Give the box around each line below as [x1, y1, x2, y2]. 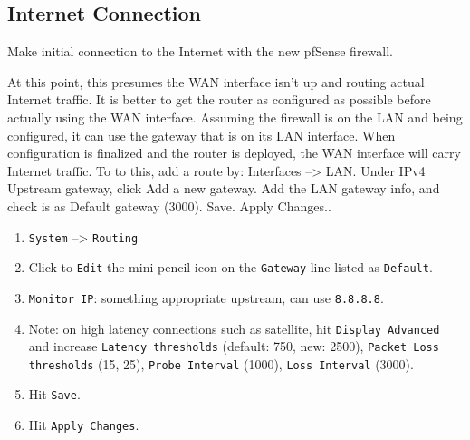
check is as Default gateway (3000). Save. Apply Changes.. [7, 196, 331, 215]
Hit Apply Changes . [28, 416, 139, 435]
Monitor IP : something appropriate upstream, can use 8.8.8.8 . [28, 288, 384, 307]
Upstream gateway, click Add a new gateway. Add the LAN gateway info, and [7, 179, 440, 198]
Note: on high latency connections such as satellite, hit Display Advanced [28, 318, 440, 337]
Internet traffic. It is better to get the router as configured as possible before [7, 90, 431, 109]
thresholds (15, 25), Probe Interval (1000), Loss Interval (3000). [28, 354, 414, 373]
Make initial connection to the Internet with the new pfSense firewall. [7, 42, 393, 61]
